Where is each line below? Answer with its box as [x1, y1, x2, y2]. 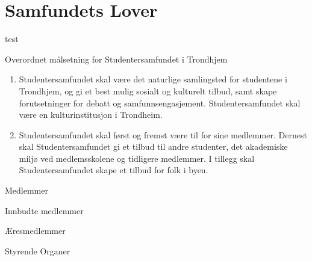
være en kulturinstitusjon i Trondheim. [19, 108, 163, 121]
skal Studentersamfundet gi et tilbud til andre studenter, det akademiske [19, 140, 288, 153]
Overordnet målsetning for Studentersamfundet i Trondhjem [5, 52, 228, 65]
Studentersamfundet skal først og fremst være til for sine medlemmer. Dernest [19, 128, 307, 141]
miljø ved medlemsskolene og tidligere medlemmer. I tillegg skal [19, 152, 255, 164]
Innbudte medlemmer [5, 204, 84, 216]
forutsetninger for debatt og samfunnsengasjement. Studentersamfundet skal [19, 96, 301, 109]
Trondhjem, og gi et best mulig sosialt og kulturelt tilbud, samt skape [19, 84, 277, 97]
